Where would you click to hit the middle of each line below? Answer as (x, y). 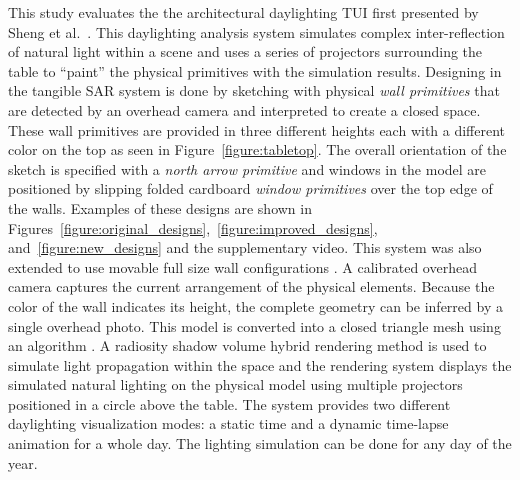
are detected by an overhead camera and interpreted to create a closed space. (244, 109)
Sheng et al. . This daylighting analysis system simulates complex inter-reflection (256, 31)
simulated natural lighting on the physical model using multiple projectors (235, 384)
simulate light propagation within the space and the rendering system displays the (260, 364)
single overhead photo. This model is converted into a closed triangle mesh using (254, 325)
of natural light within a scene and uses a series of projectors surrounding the (245, 51)
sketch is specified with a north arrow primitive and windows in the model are (247, 168)
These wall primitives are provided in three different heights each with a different (257, 129)
